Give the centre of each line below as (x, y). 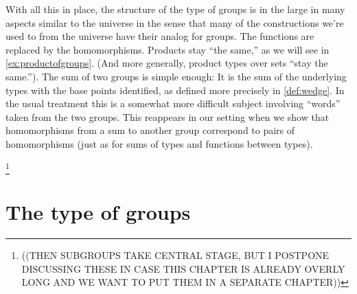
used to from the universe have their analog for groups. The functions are (160, 36)
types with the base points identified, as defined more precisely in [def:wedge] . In (175, 90)
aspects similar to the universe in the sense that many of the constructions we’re (175, 22)
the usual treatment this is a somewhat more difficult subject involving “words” (173, 103)
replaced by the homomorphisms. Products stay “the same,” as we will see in (168, 49)
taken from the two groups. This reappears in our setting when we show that (168, 116)
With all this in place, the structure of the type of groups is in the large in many (175, 9)
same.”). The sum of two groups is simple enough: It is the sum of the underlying (176, 76)
